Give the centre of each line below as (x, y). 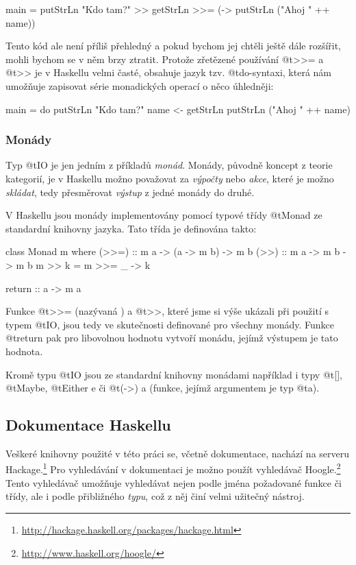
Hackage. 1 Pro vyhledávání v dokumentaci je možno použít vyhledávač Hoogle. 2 (173, 468)
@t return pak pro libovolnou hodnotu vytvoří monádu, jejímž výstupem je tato (172, 338)
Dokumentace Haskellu (88, 425)
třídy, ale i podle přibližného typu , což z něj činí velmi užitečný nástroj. (155, 496)
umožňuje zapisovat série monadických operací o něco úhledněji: (140, 85)
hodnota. (24, 351)
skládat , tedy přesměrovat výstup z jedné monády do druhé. (130, 192)
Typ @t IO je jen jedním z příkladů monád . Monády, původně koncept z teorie (169, 165)
